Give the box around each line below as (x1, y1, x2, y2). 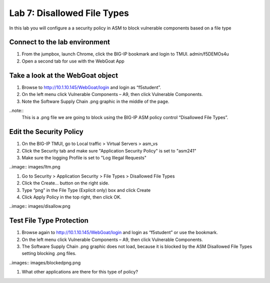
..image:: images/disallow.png (9, 203, 71, 209)
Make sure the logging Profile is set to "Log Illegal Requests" (21, 155, 147, 160)
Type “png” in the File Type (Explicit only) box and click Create (21, 187, 151, 193)
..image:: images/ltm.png (9, 164, 60, 170)
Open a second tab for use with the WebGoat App (21, 58, 124, 64)
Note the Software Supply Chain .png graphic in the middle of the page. (21, 98, 169, 104)
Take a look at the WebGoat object (9, 71, 118, 79)
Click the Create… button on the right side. (21, 180, 109, 186)
